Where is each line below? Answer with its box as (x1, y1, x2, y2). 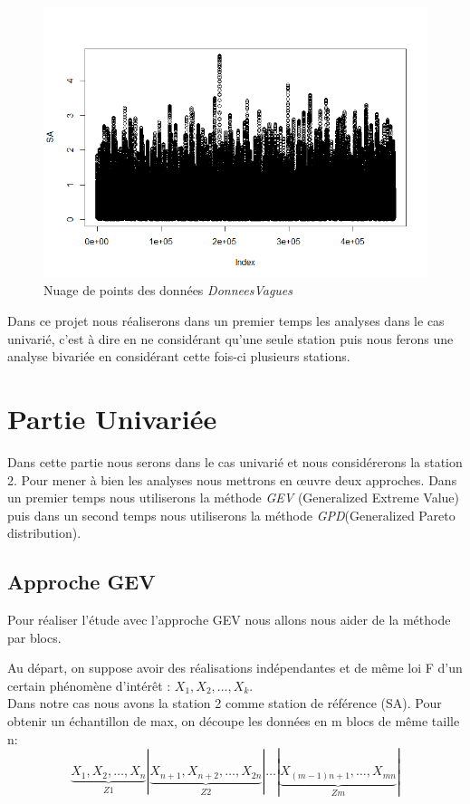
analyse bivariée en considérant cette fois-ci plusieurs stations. (7, 347, 350, 366)
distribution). (7, 523, 82, 542)
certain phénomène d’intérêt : (7, 675, 171, 694)
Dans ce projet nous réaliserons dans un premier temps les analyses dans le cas (7, 311, 445, 330)
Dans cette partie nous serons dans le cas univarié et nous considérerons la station (7, 452, 463, 471)
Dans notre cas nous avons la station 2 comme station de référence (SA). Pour (7, 694, 442, 713)
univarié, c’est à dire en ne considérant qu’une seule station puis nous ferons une (7, 329, 454, 348)
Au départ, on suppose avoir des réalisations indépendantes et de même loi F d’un (7, 658, 463, 677)
